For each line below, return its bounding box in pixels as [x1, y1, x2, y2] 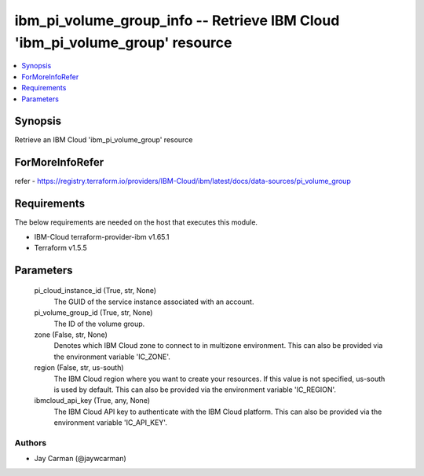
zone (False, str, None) [34, 330, 108, 339]
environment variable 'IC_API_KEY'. [53, 418, 168, 427]
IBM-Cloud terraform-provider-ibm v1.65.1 [34, 232, 170, 241]
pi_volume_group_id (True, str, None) [34, 308, 153, 317]
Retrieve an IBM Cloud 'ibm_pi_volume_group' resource [14, 135, 193, 145]
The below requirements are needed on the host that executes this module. [14, 218, 258, 227]
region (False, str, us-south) [34, 363, 125, 372]
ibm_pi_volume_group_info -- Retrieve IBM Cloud [14, 12, 340, 29]
